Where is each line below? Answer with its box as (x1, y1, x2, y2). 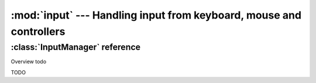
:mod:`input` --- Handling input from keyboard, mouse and (11, 9, 301, 21)
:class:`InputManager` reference (11, 42, 140, 52)
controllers (11, 25, 66, 38)
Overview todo (11, 58, 47, 65)
